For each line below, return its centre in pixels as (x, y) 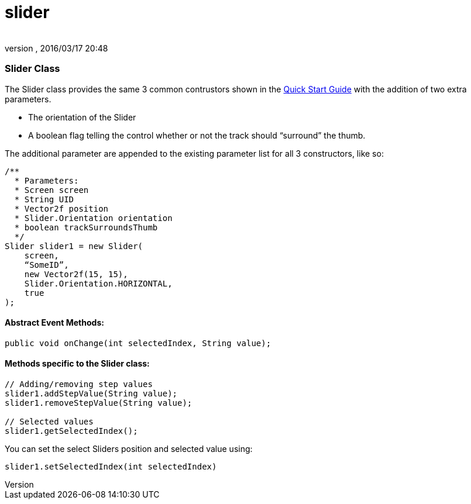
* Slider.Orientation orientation (93, 218)
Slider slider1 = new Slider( (74, 246)
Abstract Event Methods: (54, 323)
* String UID (44, 199)
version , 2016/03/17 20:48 (56, 48)
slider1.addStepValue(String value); (91, 393)
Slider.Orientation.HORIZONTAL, (98, 283)
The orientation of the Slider (82, 117)
